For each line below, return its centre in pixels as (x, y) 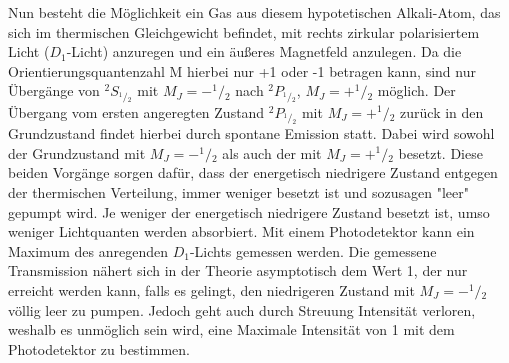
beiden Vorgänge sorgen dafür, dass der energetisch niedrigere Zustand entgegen (253, 172)
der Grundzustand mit (77, 152)
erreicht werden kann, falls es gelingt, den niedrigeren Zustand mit (211, 290)
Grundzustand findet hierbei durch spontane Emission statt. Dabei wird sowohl (251, 133)
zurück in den (442, 111)
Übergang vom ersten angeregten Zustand (136, 111)
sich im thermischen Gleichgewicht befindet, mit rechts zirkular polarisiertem (244, 31)
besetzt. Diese (440, 152)
